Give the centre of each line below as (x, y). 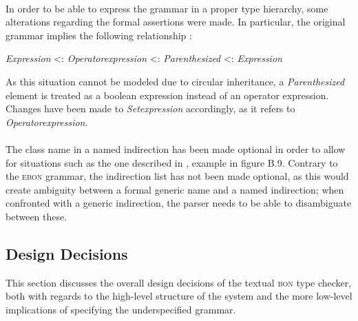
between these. (36, 216)
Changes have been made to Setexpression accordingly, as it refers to (150, 108)
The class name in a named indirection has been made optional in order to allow (176, 148)
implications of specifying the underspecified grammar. (121, 309)
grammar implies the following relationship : (99, 35)
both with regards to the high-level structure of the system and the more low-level (179, 296)
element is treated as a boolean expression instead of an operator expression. (167, 95)
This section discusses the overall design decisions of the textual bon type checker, (179, 282)
